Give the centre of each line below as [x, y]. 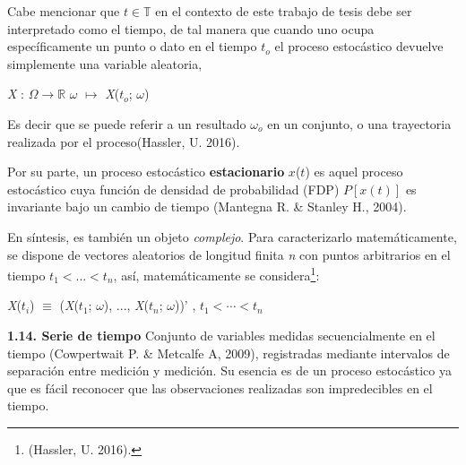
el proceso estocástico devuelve [359, 46]
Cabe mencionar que [64, 11]
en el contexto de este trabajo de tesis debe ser [284, 11]
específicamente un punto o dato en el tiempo [132, 46]
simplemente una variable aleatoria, [105, 63]
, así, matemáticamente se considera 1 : [216, 274]
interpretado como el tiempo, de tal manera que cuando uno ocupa [191, 28]
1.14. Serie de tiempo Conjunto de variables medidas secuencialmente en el [221, 335]
